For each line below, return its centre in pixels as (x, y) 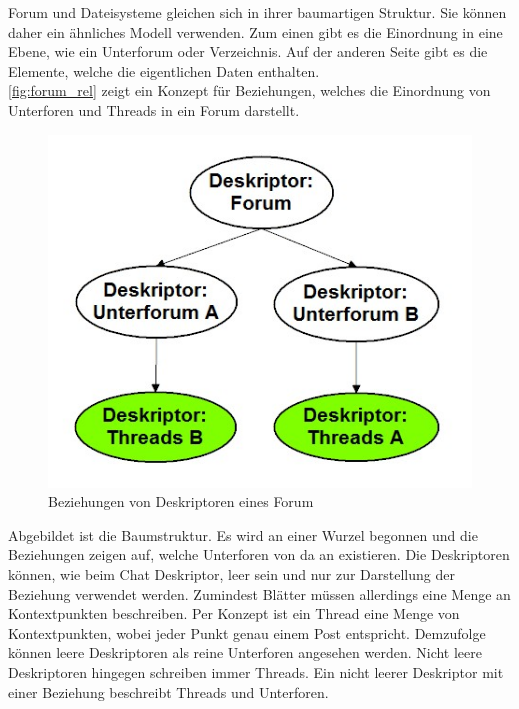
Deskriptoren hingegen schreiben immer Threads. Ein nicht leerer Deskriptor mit (256, 671)
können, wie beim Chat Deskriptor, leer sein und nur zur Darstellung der (231, 573)
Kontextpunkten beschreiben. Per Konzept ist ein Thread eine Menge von (234, 613)
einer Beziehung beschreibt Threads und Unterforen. (168, 691)
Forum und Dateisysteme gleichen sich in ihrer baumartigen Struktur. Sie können (257, 12)
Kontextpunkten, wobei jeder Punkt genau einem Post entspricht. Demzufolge (247, 632)
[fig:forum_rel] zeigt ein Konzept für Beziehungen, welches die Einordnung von (249, 90)
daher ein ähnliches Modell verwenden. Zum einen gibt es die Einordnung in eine (255, 31)
